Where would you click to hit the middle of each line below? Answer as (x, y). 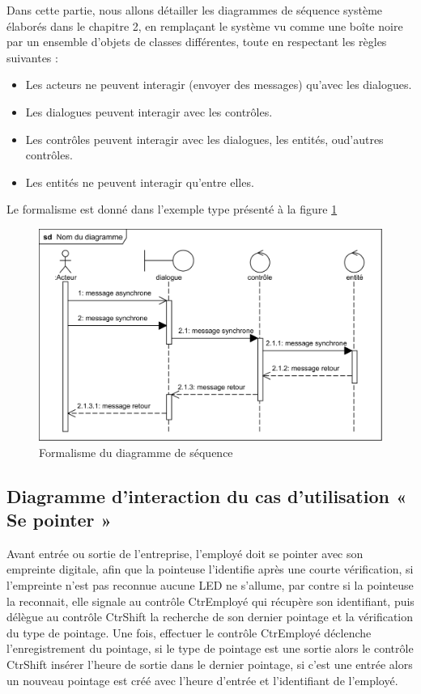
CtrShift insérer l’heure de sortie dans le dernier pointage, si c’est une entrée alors (210, 664)
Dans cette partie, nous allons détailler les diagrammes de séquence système (195, 10)
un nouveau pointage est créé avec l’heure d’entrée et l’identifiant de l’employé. (202, 680)
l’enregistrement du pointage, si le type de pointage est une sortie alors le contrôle (210, 648)
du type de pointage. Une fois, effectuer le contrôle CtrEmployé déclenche (189, 632)
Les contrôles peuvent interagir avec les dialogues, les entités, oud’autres (204, 139)
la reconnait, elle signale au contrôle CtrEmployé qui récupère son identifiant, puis (210, 601)
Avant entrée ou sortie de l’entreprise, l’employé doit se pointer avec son (185, 553)
